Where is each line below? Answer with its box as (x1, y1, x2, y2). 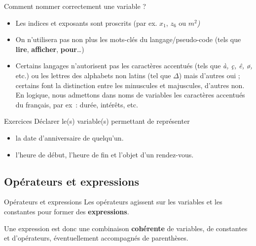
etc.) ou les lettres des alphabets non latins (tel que (15, 70, 171, 80)
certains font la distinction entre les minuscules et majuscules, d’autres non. (15, 80, 245, 90)
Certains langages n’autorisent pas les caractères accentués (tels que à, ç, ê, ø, (15, 60, 253, 71)
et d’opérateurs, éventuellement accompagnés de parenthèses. (4, 233, 188, 243)
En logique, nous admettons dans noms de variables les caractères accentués (15, 90, 245, 100)
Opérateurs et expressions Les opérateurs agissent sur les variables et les (4, 197, 222, 207)
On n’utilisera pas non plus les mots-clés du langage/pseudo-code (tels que (15, 34, 241, 45)
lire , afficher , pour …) (15, 44, 84, 54)
